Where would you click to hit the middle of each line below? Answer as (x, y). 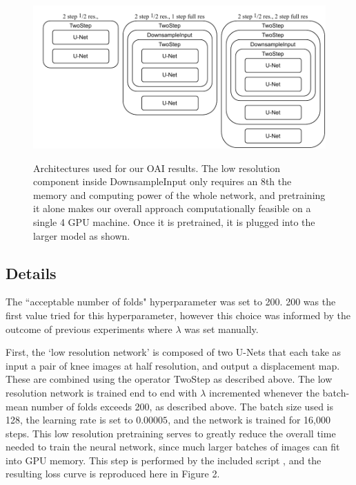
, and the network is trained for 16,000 (249, 420)
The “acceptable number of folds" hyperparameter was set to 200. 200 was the (171, 302)
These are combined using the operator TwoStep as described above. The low (169, 379)
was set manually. (221, 329)
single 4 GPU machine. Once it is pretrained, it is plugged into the (174, 221)
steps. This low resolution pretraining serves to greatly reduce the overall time (171, 433)
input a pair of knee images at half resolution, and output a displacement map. (173, 365)
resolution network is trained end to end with (101, 392)
